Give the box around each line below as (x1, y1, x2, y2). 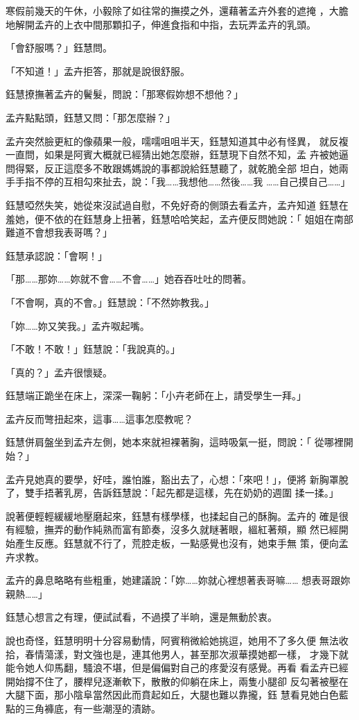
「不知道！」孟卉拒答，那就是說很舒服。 (6, 63, 190, 78)
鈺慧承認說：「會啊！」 (6, 248, 107, 262)
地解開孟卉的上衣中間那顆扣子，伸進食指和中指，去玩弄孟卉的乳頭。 (6, 17, 316, 31)
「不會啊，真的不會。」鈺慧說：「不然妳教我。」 (6, 294, 214, 309)
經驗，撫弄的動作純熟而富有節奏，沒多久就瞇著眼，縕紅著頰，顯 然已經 (15, 522, 339, 537)
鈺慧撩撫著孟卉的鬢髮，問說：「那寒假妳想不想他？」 (6, 87, 243, 101)
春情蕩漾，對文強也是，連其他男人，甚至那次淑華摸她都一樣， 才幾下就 (24, 646, 349, 661)
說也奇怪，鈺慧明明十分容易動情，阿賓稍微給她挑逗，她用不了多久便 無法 (6, 633, 339, 647)
